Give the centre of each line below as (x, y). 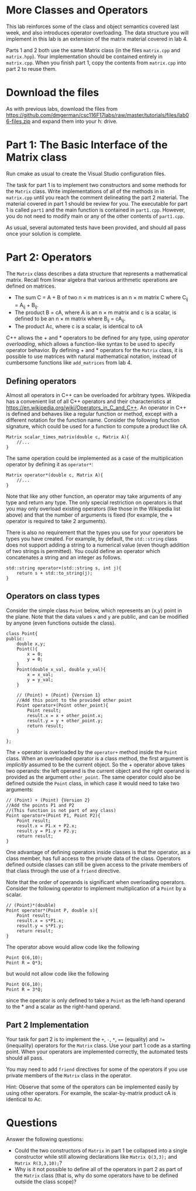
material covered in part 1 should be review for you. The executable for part (97, 203)
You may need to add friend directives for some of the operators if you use (97, 1069)
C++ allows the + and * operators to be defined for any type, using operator (97, 338)
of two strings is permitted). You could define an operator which (83, 551)
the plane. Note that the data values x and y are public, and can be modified (97, 616)
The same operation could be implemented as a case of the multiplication (94, 458)
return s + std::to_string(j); (55, 573)
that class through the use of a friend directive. (63, 871)
